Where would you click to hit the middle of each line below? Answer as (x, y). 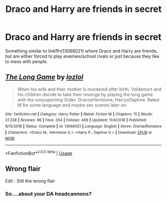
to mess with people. (27, 61)
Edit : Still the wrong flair (30, 181)
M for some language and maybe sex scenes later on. (72, 105)
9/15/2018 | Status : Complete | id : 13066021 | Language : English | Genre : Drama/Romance (83, 126)
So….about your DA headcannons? (48, 194)
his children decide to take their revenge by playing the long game (85, 94)
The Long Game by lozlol (44, 77)
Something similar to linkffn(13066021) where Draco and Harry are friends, (82, 51)
